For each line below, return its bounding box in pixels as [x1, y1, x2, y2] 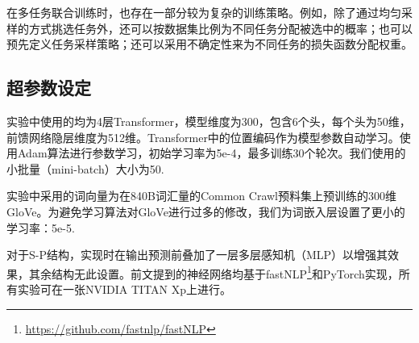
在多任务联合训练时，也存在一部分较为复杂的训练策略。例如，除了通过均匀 [6, 4, 401, 20]
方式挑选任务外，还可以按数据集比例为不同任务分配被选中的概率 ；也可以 [28, 19, 413, 36]
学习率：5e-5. [6, 219, 75, 236]
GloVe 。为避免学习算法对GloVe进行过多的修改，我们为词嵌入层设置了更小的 [6, 203, 405, 220]
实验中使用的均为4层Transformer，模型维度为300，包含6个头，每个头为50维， [6, 112, 411, 129]
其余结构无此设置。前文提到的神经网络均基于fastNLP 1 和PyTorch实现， [28, 262, 399, 282]
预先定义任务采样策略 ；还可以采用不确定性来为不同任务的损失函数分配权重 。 [6, 36, 413, 52]
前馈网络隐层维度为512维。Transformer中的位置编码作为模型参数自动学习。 [6, 128, 400, 145]
